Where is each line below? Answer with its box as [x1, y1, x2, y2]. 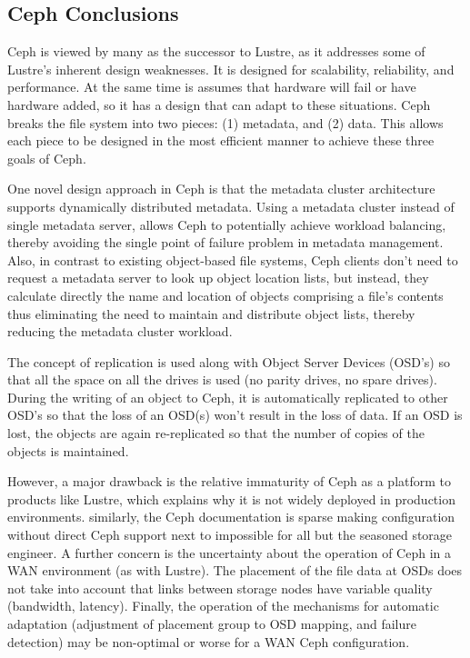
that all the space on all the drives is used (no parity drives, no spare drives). [7, 370, 437, 389]
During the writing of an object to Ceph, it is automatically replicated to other [7, 387, 448, 406]
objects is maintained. [7, 441, 129, 460]
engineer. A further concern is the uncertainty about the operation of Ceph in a [7, 543, 452, 562]
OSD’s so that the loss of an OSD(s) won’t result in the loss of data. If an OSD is [7, 405, 463, 424]
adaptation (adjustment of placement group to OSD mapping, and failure [7, 614, 416, 633]
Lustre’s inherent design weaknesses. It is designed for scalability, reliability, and [7, 59, 455, 78]
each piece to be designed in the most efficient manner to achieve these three [7, 131, 435, 150]
